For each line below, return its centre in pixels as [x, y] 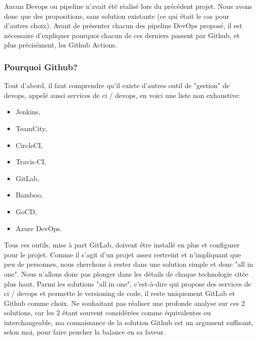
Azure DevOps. [39, 228]
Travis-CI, [31, 162]
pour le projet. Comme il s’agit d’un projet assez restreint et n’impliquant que [123, 254]
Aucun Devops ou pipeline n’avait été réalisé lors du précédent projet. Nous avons [128, 6]
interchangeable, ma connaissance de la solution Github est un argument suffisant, [129, 322]
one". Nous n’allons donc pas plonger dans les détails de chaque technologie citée [126, 273]
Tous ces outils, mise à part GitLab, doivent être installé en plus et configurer [122, 245]
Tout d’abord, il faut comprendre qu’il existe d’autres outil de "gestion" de [117, 85]
